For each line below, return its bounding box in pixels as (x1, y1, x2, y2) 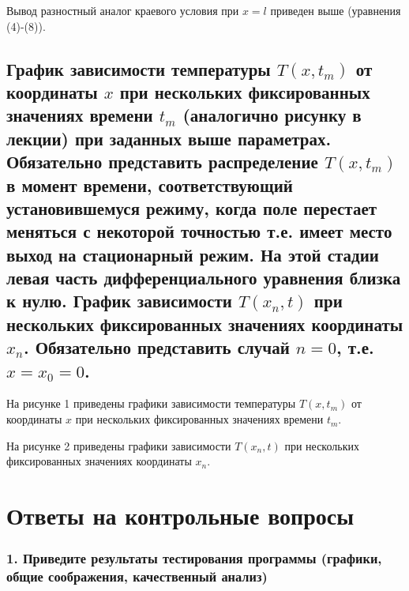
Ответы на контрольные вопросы (6, 499, 355, 532)
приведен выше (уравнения (270, 2, 401, 18)
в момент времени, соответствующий (6, 172, 293, 197)
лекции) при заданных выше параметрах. (6, 126, 332, 150)
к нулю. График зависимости (6, 288, 232, 313)
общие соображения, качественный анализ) (6, 567, 268, 586)
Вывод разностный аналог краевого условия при (6, 2, 239, 18)
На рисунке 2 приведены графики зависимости (6, 437, 231, 454)
